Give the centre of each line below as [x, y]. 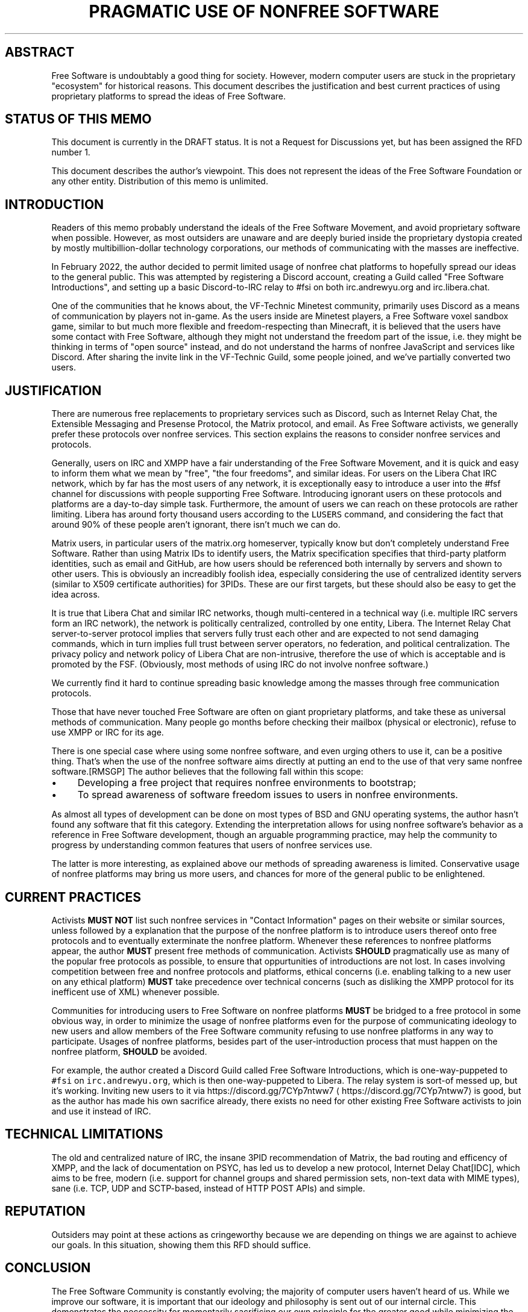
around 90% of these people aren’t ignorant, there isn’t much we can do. [196, 525]
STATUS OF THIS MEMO [78, 119]
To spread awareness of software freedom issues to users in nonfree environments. [268, 795]
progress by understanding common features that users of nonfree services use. [212, 845]
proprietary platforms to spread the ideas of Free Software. [168, 96]
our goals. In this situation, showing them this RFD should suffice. [181, 1245]
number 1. [71, 152]
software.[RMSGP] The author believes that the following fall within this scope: [207, 772]
